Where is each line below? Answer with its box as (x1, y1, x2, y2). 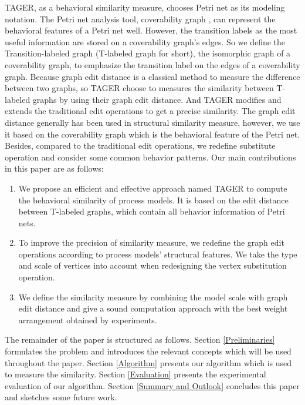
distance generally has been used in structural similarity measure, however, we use (5, 116, 300, 128)
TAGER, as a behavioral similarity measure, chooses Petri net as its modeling (5, 1, 285, 13)
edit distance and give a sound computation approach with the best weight (18, 302, 288, 314)
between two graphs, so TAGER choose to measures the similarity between (5, 82, 274, 94)
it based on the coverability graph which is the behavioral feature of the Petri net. (5, 128, 300, 140)
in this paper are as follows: (5, 162, 104, 175)
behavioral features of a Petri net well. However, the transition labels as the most (5, 24, 297, 36)
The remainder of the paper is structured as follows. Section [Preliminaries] (5, 333, 275, 346)
